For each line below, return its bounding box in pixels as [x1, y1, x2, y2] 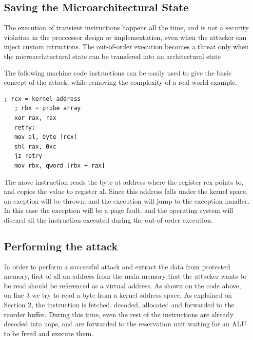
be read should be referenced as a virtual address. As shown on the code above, [4, 280, 241, 290]
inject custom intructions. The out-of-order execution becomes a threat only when [4, 41, 249, 52]
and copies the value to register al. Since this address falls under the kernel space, [4, 186, 248, 196]
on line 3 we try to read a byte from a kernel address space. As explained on [4, 290, 232, 300]
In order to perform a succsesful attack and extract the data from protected [4, 261, 231, 271]
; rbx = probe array [14, 105, 81, 112]
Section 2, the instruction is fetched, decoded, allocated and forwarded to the [4, 300, 234, 310]
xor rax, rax [14, 114, 57, 121]
